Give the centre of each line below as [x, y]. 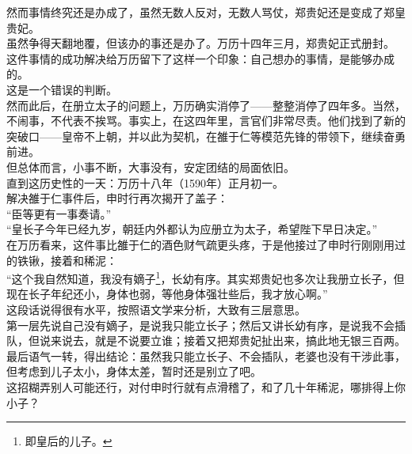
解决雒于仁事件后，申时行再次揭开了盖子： [117, 198]
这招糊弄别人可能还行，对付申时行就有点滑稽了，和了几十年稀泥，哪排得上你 [206, 386]
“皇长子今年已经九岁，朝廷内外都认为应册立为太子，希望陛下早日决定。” [192, 229]
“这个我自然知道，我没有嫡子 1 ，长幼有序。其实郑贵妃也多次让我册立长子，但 [206, 277]
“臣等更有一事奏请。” [59, 213]
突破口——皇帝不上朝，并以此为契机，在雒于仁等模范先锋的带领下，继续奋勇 [206, 136]
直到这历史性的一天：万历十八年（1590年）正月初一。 [145, 182]
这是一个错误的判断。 [62, 89]
